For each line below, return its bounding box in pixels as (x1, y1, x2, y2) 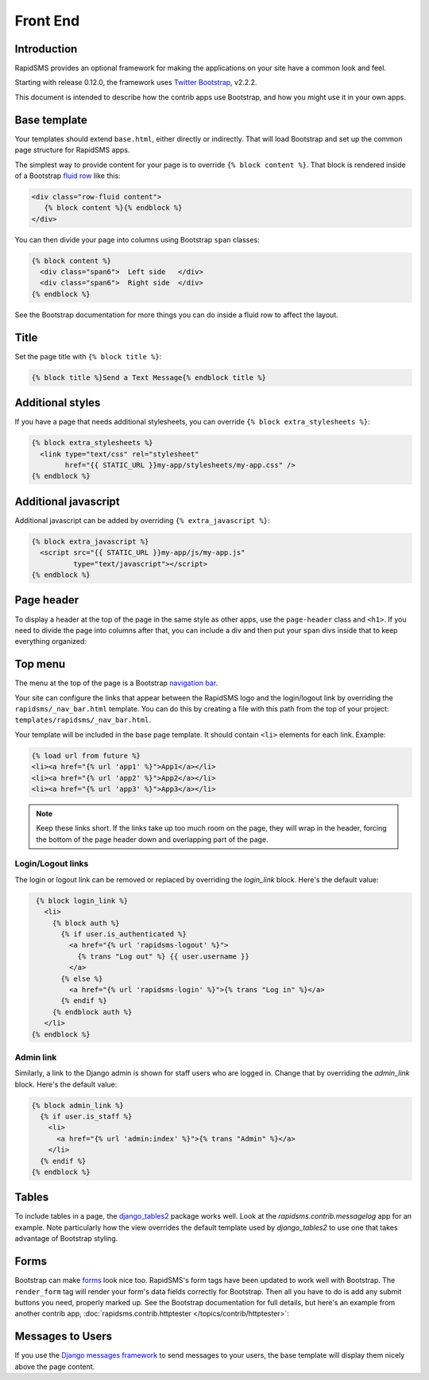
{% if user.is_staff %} (40, 1112, 133, 1121)
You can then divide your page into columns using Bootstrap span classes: (14, 235, 260, 244)
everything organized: (14, 637, 87, 646)
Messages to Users (14, 1330, 113, 1343)
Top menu (14, 657, 66, 671)
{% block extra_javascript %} (31, 537, 149, 546)
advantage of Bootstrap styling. (14, 1234, 118, 1243)
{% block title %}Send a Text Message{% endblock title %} (31, 373, 266, 382)
